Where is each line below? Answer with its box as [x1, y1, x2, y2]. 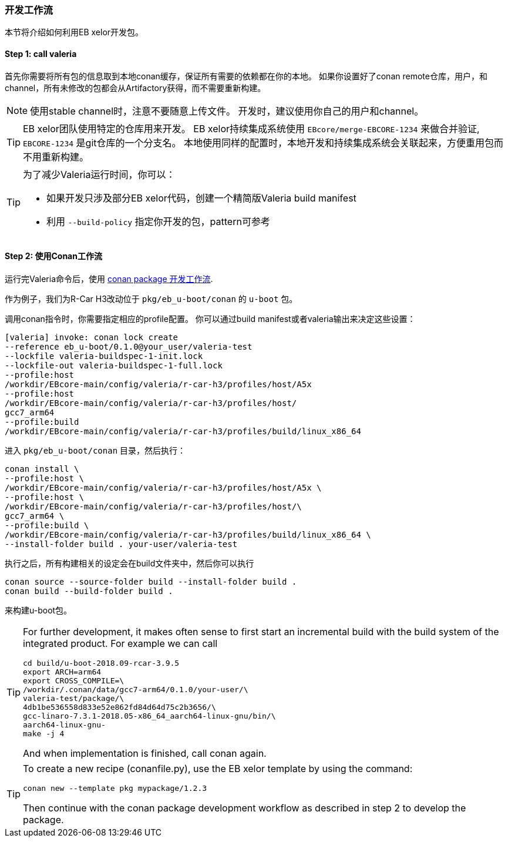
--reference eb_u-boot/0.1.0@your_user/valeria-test [5, 341, 253, 351]
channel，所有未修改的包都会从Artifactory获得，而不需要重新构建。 [5, 82, 266, 93]
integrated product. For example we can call [23, 637, 218, 649]
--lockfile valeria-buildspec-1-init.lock [5, 351, 203, 361]
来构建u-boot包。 [5, 605, 72, 615]
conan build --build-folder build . [5, 586, 173, 596]
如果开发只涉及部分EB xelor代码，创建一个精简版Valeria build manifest [46, 192, 356, 204]
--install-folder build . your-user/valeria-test [5, 539, 238, 549]
